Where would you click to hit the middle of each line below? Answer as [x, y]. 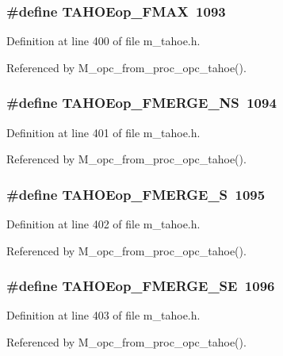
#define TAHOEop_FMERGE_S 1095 [136, 194]
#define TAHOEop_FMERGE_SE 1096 [141, 286]
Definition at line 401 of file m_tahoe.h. [103, 132]
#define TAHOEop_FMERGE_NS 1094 [141, 103]
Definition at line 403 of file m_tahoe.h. [103, 315]
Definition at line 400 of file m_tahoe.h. [103, 41]
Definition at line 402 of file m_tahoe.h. [103, 224]
